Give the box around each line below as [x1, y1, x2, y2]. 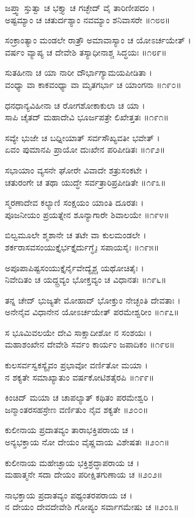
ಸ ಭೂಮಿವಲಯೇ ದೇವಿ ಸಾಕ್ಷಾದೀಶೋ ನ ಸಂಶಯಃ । [5, 326, 152, 338]
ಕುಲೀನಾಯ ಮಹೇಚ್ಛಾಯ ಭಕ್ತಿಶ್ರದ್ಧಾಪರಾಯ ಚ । [5, 456, 140, 469]
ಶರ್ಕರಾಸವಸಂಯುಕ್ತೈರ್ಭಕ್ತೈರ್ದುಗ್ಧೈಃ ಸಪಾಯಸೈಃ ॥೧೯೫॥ [5, 240, 159, 253]
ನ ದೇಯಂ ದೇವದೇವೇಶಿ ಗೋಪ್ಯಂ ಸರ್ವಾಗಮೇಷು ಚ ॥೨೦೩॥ [5, 500, 179, 513]
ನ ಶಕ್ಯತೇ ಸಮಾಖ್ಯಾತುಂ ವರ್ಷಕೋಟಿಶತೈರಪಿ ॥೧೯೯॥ [5, 370, 154, 383]
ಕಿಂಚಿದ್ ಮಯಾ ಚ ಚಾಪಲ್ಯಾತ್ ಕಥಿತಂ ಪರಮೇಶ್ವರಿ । [5, 391, 155, 404]
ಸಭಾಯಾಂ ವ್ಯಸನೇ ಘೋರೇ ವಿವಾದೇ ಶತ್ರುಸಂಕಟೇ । [5, 163, 148, 176]
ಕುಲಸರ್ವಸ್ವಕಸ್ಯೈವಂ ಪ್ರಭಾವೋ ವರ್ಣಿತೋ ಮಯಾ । [5, 359, 148, 371]
